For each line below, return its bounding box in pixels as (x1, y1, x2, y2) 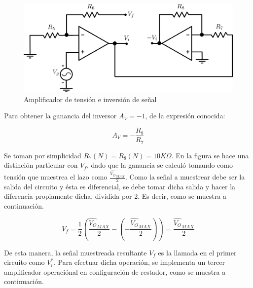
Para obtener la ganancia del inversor (4, 110, 117, 121)
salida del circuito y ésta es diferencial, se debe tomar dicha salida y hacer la (4, 181, 236, 191)
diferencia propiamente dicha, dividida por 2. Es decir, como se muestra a (4, 191, 226, 201)
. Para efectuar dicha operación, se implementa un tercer (54, 257, 225, 267)
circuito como (4, 257, 45, 267)
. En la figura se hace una (171, 150, 249, 160)
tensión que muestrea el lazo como (4, 172, 108, 181)
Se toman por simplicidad (4, 150, 81, 160)
